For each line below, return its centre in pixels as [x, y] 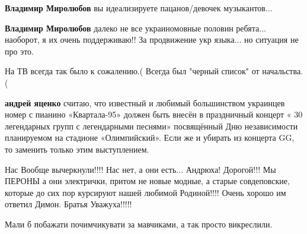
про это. [19, 51]
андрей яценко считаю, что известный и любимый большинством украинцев [145, 102]
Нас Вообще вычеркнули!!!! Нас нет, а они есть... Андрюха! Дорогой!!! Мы [140, 169]
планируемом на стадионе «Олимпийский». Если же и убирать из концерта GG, [150, 137]
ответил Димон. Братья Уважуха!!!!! [68, 204]
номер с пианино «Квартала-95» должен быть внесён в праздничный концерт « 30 [154, 114]
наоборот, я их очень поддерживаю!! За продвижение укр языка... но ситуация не [152, 39]
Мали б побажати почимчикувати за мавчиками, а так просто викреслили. [139, 224]
